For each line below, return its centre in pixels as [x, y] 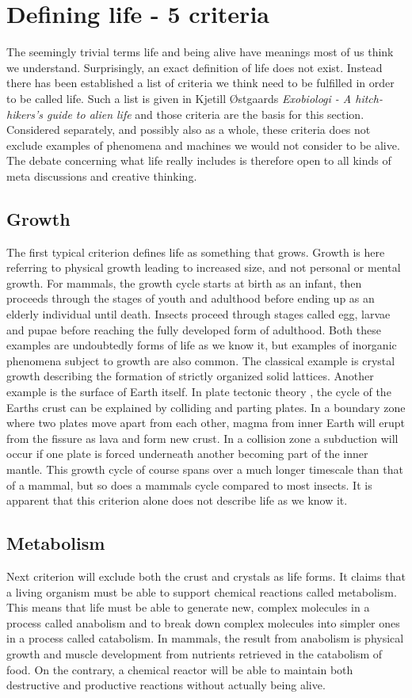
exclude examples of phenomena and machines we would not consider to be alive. [203, 145]
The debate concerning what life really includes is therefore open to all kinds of [199, 160]
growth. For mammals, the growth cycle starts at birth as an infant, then [184, 282]
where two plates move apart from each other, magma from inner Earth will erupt [206, 423]
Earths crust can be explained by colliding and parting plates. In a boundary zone [206, 407]
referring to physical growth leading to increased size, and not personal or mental [204, 267]
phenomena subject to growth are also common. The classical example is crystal [201, 360]
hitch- [369, 98]
